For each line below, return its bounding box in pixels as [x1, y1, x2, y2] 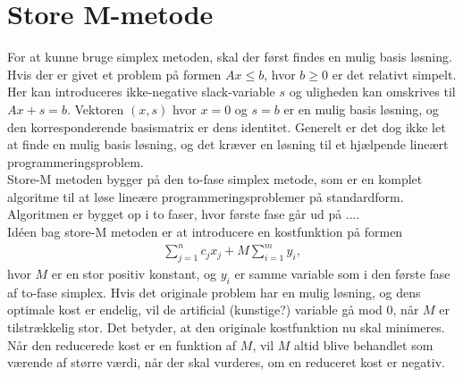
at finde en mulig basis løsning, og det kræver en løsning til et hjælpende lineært [7, 135, 449, 154]
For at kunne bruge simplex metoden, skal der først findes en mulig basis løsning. [7, 47, 452, 66]
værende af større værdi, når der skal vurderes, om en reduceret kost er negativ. [7, 353, 445, 372]
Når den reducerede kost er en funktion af [7, 335, 237, 354]
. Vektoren [66, 99, 124, 118]
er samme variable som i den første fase [234, 264, 450, 282]
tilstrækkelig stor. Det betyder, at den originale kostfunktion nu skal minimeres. [7, 317, 445, 336]
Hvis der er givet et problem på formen [7, 64, 222, 83]
